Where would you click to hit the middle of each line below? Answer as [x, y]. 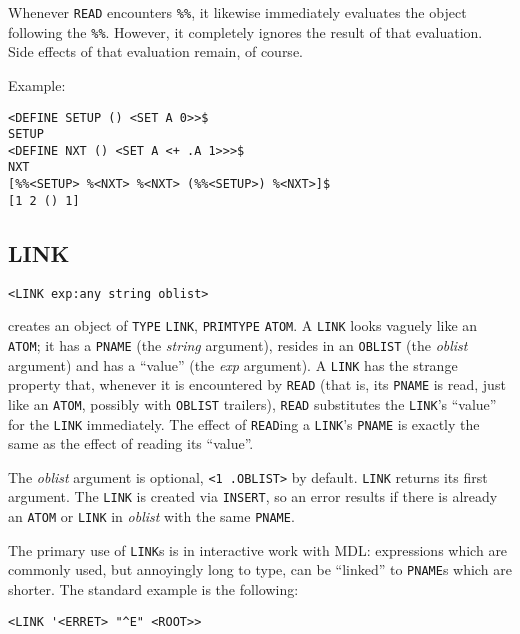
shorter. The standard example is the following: [153, 589]
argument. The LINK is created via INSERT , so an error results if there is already [253, 496]
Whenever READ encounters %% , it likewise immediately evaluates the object [237, 12]
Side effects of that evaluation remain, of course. [155, 51]
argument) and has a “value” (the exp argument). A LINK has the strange [233, 364]
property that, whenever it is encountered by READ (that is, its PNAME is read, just [257, 384]
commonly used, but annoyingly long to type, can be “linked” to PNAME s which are [260, 569]
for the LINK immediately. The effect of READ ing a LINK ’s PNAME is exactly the [244, 423]
